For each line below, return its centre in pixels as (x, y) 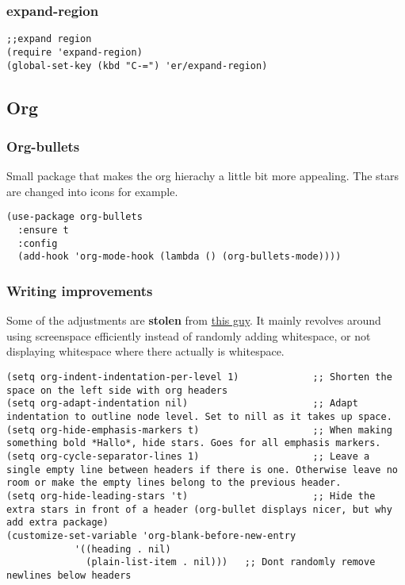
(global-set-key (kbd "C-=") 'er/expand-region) (137, 65)
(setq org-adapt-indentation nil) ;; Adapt (182, 404)
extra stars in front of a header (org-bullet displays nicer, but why (199, 509)
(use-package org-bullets (75, 217)
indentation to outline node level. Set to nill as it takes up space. (199, 416)
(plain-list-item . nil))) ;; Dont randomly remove (231, 562)
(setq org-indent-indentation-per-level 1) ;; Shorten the (199, 377)
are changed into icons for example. (92, 191)
